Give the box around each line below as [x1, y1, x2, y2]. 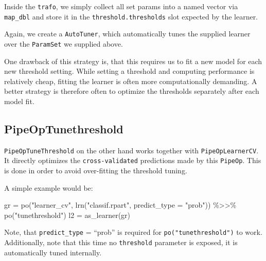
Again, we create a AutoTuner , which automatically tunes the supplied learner [4, 28, 251, 39]
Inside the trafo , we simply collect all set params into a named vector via [4, 1, 238, 11]
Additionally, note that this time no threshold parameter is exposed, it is [4, 237, 238, 248]
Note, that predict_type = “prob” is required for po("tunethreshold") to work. [4, 227, 262, 237]
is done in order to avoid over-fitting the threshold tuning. [4, 165, 187, 176]
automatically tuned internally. [4, 247, 102, 257]
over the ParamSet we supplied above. [4, 38, 123, 49]
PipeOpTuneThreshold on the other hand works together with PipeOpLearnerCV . [4, 145, 259, 155]
